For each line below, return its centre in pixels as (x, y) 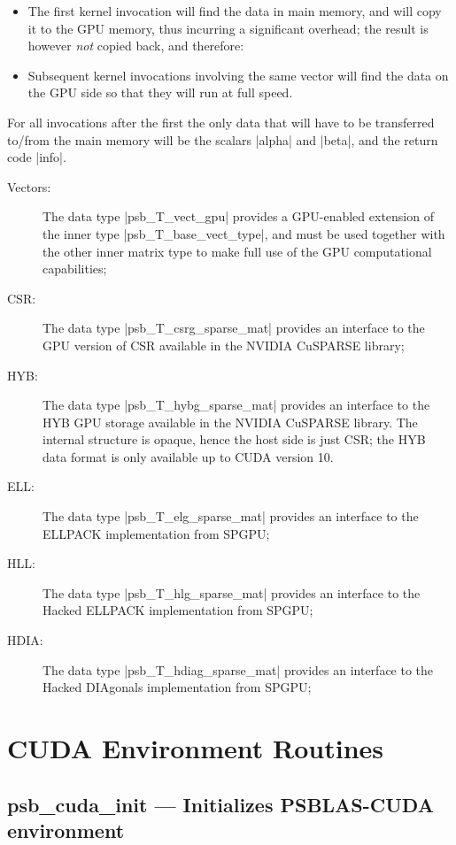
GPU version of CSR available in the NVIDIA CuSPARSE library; (224, 345)
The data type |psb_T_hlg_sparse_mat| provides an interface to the (232, 592)
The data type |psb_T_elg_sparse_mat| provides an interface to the (231, 516)
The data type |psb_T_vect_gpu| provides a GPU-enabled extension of (238, 216)
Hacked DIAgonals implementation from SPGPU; (177, 687)
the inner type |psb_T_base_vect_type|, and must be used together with (244, 233)
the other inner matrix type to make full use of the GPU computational (237, 251)
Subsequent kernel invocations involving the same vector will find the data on (238, 75)
